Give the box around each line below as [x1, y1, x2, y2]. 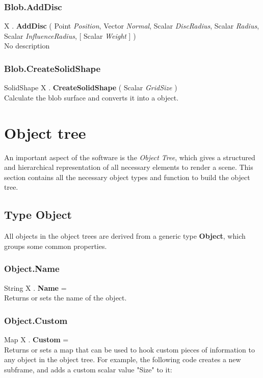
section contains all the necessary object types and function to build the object [4, 171, 250, 182]
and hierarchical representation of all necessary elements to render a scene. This [4, 162, 253, 172]
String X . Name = [4, 282, 67, 293]
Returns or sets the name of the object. [4, 292, 127, 303]
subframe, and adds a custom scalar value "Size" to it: [4, 364, 172, 374]
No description [4, 40, 50, 51]
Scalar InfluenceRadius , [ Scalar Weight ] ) [4, 30, 136, 41]
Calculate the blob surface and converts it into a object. [4, 92, 179, 103]
